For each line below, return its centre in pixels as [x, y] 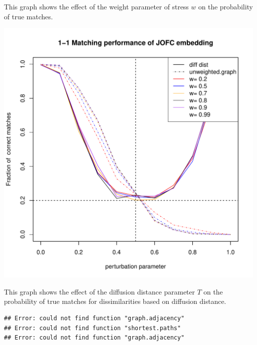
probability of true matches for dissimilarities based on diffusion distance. [115, 301]
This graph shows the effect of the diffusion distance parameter [100, 291]
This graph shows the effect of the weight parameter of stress [96, 6]
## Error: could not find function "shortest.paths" [92, 328]
